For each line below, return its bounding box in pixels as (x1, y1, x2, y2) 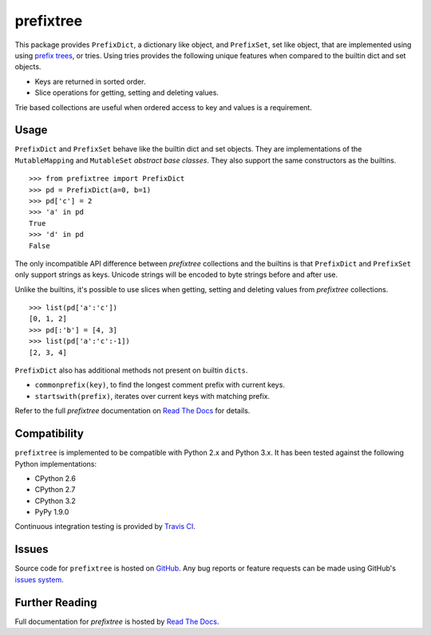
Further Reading (14, 595, 97, 609)
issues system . (14, 574, 64, 584)
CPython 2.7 (34, 485, 76, 495)
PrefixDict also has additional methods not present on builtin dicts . (14, 365, 248, 375)
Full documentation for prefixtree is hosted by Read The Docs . (14, 617, 219, 626)
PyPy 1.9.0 (34, 507, 69, 517)
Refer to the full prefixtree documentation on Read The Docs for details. (14, 406, 251, 416)
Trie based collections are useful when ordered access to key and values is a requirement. (14, 102, 313, 112)
